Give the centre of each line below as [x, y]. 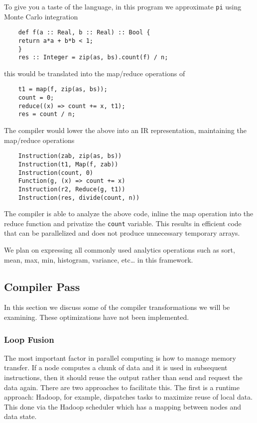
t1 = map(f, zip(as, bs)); [63, 89]
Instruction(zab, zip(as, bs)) [70, 156]
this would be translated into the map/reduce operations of [95, 73]
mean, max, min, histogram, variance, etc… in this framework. [99, 259]
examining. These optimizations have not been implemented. [97, 317]
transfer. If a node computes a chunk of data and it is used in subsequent [116, 367]
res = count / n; [47, 114]
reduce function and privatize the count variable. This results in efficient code [123, 223]
